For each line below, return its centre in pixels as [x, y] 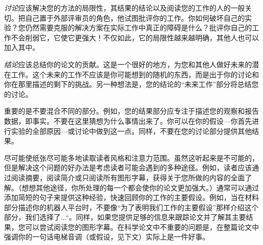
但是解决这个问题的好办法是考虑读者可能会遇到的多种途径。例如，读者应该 [128, 167]
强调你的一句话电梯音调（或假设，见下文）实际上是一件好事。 [107, 237]
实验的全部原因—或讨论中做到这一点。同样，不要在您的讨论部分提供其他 [131, 131]
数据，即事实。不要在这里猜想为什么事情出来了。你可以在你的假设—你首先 [128, 120]
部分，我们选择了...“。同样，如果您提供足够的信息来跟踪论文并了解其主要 [125, 217]
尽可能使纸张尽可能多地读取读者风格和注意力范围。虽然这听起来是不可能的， [131, 157]
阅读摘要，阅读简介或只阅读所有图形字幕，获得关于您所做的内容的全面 [128, 177]
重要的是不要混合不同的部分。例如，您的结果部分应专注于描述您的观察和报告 [131, 111]
